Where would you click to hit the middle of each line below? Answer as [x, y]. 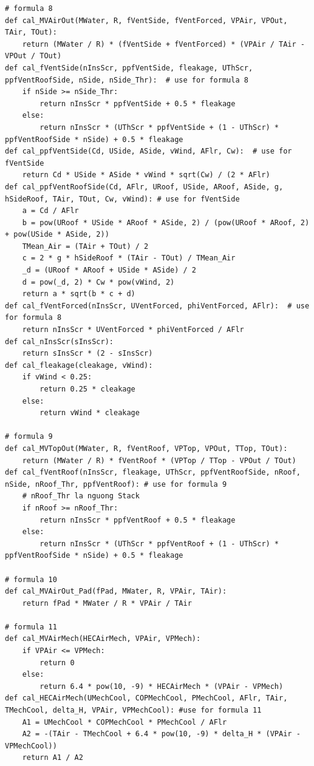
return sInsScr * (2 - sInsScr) [87, 354]
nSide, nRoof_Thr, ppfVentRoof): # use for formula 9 [116, 484]
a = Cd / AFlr [50, 211]
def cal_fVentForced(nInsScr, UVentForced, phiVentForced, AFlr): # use [157, 306]
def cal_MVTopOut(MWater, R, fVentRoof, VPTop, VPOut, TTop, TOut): [146, 448]
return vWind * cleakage [90, 413]
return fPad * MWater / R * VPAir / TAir [107, 603]
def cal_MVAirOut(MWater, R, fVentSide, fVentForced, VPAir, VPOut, [146, 20]
